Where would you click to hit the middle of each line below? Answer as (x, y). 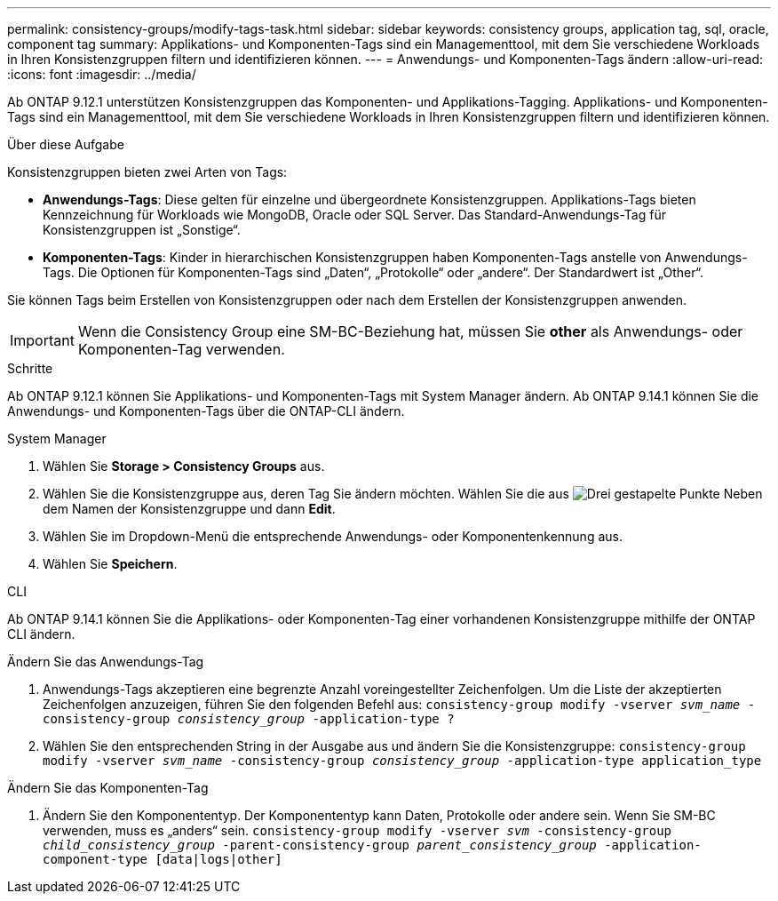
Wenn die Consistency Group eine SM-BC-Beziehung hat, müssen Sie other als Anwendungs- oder (410, 331)
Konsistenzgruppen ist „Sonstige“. (142, 230)
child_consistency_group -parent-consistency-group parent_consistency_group (320, 845)
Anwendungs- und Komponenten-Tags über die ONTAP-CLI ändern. (206, 411)
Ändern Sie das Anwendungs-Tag (106, 662)
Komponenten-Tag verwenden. (181, 349)
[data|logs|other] (218, 859)
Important (42, 340)
